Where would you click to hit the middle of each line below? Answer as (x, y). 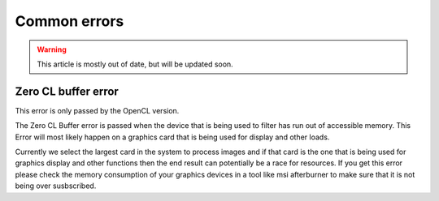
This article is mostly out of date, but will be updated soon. (135, 64)
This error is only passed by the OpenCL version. (97, 110)
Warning (52, 49)
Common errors (70, 21)
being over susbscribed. (56, 186)
